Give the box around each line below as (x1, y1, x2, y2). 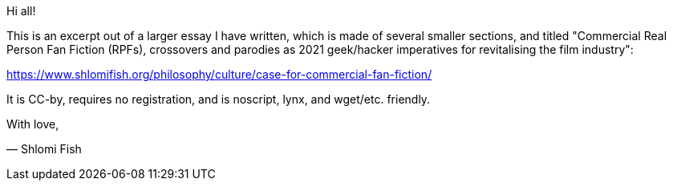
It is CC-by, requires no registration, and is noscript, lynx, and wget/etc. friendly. (6, 92, 431, 106)
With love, (6, 117, 59, 131)
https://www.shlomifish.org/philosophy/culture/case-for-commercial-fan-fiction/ (6, 67, 432, 81)
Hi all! (6, 4, 36, 18)
